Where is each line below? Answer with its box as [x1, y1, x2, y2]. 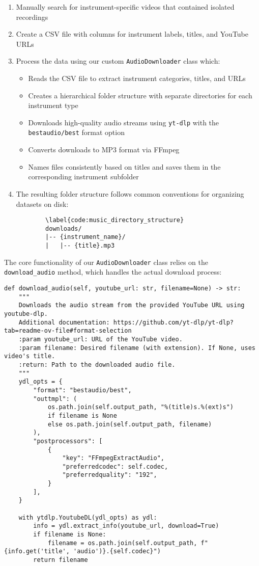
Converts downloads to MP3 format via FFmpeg [28, 144, 180, 155]
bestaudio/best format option [28, 127, 125, 138]
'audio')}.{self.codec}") [73, 548, 161, 555]
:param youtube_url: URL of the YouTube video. [18, 335, 183, 343]
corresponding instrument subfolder [28, 171, 139, 182]
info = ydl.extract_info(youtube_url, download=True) [33, 522, 219, 530]
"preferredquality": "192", [62, 471, 157, 479]
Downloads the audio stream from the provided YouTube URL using [18, 302, 245, 309]
